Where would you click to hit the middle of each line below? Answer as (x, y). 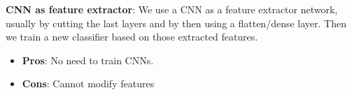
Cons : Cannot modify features (88, 83)
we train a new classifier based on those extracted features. (132, 37)
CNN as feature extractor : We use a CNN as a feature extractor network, (172, 9)
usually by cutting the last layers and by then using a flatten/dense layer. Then (176, 23)
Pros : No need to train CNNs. (88, 60)
